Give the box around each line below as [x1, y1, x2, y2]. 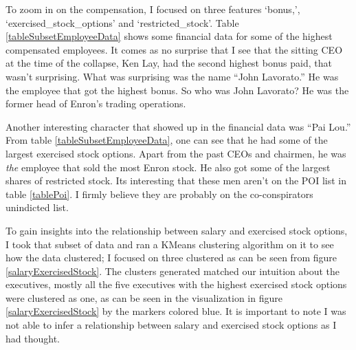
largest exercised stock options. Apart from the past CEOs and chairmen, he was [5, 146, 346, 160]
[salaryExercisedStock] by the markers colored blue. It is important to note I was [5, 304, 346, 318]
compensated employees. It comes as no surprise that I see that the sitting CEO [5, 42, 343, 56]
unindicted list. [5, 200, 69, 215]
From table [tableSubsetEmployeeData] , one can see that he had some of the [5, 133, 328, 147]
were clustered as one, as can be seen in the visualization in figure [5, 290, 282, 305]
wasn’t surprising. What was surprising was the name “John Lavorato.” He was [5, 69, 339, 83]
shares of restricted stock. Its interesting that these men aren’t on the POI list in [5, 173, 347, 188]
